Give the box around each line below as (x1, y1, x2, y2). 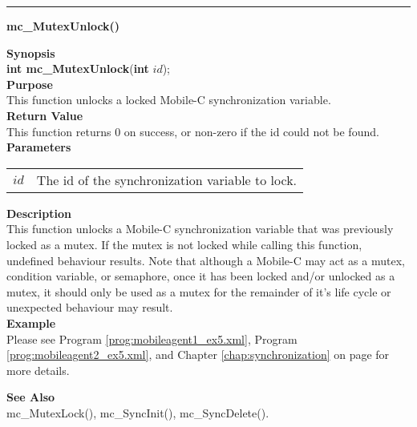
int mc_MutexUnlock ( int (6, 60, 149, 77)
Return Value (6, 107, 83, 123)
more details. (6, 361, 70, 378)
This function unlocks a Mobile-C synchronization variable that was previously (6, 220, 394, 237)
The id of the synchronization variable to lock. (36, 170, 298, 189)
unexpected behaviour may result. (6, 299, 173, 316)
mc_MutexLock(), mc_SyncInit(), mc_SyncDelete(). (6, 404, 269, 421)
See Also (6, 389, 55, 405)
